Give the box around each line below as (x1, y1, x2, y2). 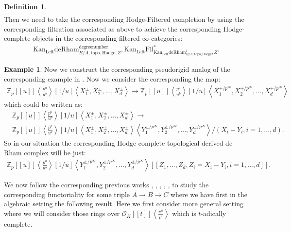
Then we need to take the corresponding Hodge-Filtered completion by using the (4, 14, 244, 24)
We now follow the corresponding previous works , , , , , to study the (4, 180, 209, 190)
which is (172, 208, 196, 218)
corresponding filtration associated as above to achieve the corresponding (4, 23, 222, 33)
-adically (201, 208, 226, 218)
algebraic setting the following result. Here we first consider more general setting (4, 199, 243, 209)
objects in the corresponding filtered (33, 33, 140, 43)
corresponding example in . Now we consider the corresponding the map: (4, 73, 221, 83)
